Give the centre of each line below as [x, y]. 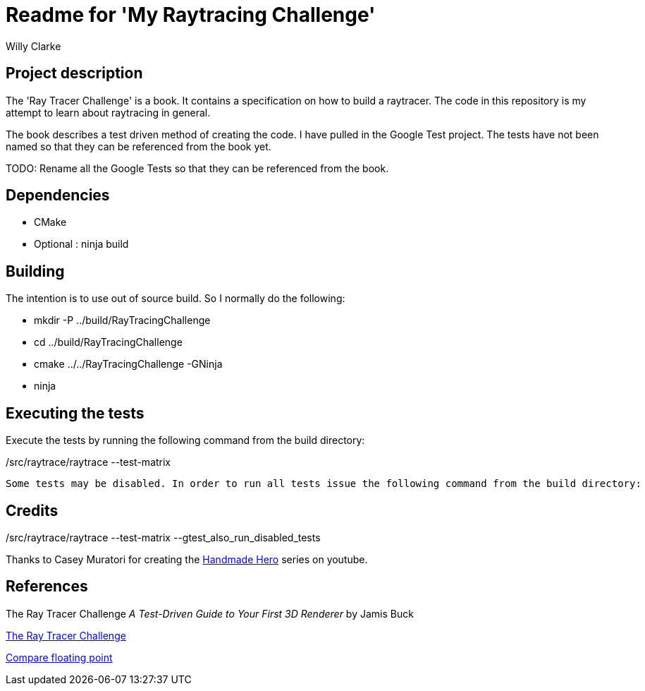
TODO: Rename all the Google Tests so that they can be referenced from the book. [197, 168]
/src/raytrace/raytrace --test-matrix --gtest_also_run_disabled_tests [163, 537]
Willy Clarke [33, 46]
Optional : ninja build [81, 244]
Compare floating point [59, 657]
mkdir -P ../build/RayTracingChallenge [122, 320]
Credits [32, 510]
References [47, 587]
